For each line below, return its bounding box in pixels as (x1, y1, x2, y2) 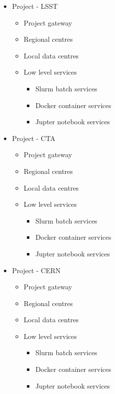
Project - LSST (12, 1, 58, 11)
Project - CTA (12, 133, 55, 143)
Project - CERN (12, 265, 61, 275)
